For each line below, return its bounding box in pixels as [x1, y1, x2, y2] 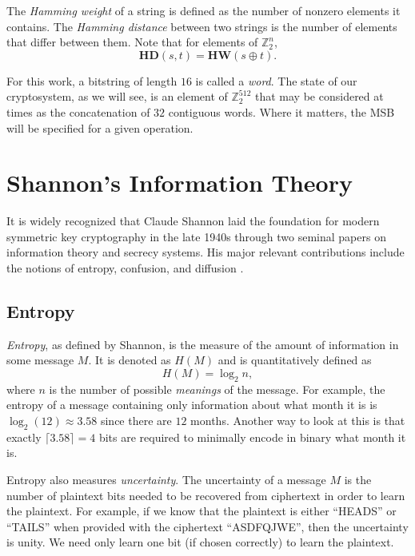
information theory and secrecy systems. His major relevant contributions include [6, 244, 405, 260]
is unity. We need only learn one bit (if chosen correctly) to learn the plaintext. [6, 534, 394, 550]
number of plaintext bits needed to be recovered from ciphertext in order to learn [6, 486, 405, 503]
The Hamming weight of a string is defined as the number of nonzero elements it [6, 2, 401, 18]
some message [6, 351, 74, 368]
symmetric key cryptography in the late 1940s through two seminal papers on [6, 228, 386, 244]
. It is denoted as [88, 351, 171, 368]
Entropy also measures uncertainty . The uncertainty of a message [6, 471, 326, 488]
